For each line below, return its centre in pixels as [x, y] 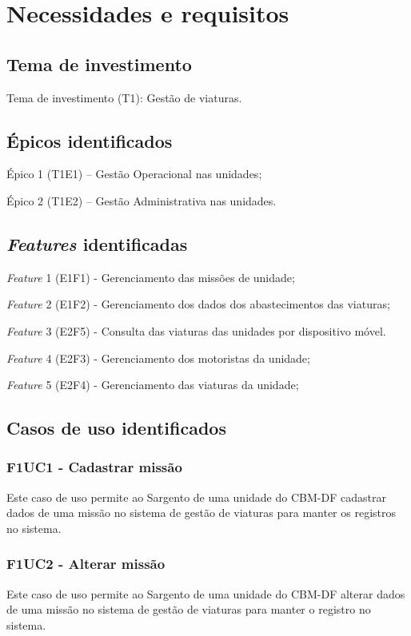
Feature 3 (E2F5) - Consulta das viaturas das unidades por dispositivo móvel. [196, 330]
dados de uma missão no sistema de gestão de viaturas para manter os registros [202, 513]
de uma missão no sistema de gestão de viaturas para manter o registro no [189, 609]
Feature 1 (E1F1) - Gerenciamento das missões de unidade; [151, 277]
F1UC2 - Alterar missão [86, 564]
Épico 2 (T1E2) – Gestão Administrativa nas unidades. [142, 200]
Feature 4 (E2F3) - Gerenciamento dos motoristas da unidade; [158, 358]
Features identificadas [97, 243]
